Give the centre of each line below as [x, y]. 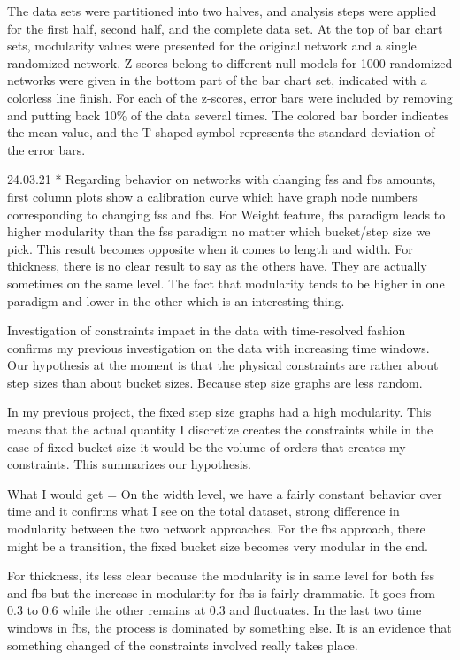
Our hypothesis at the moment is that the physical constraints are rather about [223, 365]
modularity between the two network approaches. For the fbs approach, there [216, 529]
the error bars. [46, 149]
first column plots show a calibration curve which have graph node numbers [212, 196]
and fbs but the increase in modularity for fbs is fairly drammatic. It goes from [222, 592]
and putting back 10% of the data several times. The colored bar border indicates [228, 115]
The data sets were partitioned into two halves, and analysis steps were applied [222, 11]
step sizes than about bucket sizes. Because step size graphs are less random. [215, 382]
